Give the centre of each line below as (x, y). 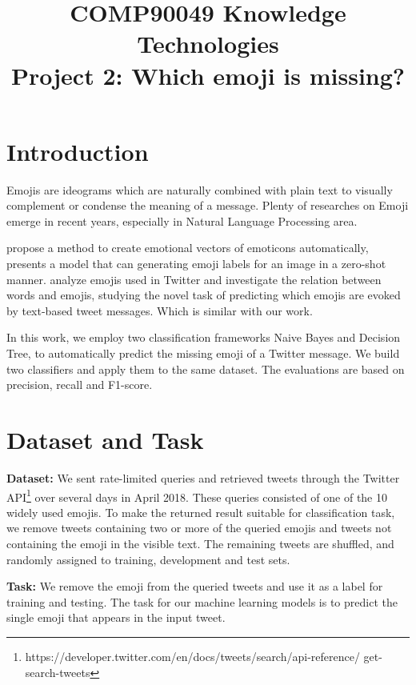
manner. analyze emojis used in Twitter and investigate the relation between (194, 279)
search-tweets (58, 672)
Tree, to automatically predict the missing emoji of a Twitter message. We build (203, 353)
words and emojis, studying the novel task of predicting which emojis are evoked (204, 295)
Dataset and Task (105, 439)
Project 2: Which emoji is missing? (208, 75)
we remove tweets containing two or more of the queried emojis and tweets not (199, 528)
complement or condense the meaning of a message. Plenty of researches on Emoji (208, 205)
